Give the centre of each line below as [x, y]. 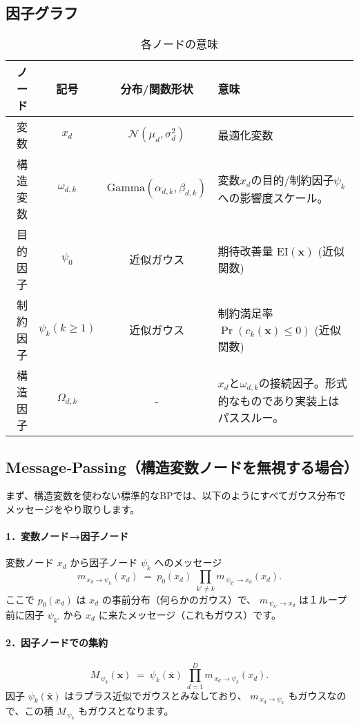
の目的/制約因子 [292, 180]
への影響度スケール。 [273, 198]
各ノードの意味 [179, 44]
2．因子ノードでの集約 [57, 642]
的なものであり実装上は [279, 401]
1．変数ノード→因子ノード [67, 536]
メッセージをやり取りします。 [73, 509]
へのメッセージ [188, 562]
